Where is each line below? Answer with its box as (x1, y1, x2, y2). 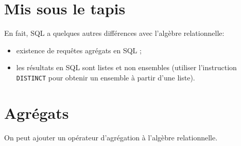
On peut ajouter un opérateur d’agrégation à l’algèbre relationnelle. (4, 132, 218, 142)
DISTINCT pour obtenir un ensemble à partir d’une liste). (16, 72, 195, 82)
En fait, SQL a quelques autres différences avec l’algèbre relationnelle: (4, 28, 225, 38)
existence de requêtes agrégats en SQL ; (16, 45, 142, 55)
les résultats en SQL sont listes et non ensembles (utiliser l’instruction (16, 62, 237, 73)
